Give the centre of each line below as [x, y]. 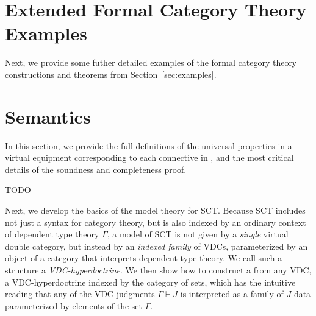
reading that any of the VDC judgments [80, 294]
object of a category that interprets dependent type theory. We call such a [144, 258]
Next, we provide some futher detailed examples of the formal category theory [151, 62]
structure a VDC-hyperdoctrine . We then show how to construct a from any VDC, [158, 269]
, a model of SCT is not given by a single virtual [198, 234]
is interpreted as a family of [232, 294]
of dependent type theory [52, 234]
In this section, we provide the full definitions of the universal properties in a [149, 145]
